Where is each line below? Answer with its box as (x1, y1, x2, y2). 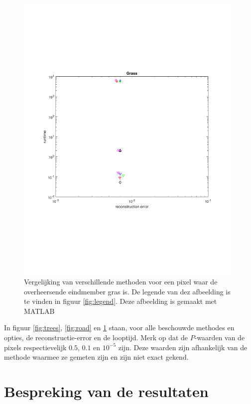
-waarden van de (194, 332, 245, 342)
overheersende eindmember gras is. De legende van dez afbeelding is (24, 286, 231, 296)
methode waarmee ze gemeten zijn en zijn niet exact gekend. (4, 352, 189, 362)
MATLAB (24, 305, 55, 316)
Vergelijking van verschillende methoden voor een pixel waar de (24, 276, 218, 286)
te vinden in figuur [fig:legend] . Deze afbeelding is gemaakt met (24, 296, 217, 306)
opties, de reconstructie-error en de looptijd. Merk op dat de (4, 332, 188, 342)
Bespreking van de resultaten (4, 381, 209, 401)
